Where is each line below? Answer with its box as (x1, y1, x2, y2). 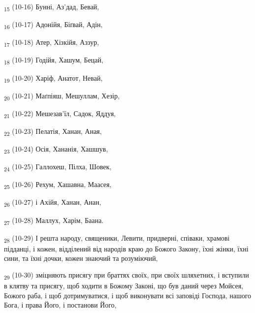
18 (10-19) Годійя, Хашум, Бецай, (4, 55, 104, 66)
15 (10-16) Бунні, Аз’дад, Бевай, (4, 1, 99, 13)
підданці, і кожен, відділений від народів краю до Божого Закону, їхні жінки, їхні (4, 243, 249, 253)
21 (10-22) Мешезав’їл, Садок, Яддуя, (4, 108, 116, 120)
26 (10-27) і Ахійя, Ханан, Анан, (4, 197, 101, 209)
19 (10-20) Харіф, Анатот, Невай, (4, 72, 103, 84)
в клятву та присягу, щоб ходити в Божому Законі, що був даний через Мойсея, (4, 281, 243, 291)
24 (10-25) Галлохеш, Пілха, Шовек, (4, 161, 112, 173)
